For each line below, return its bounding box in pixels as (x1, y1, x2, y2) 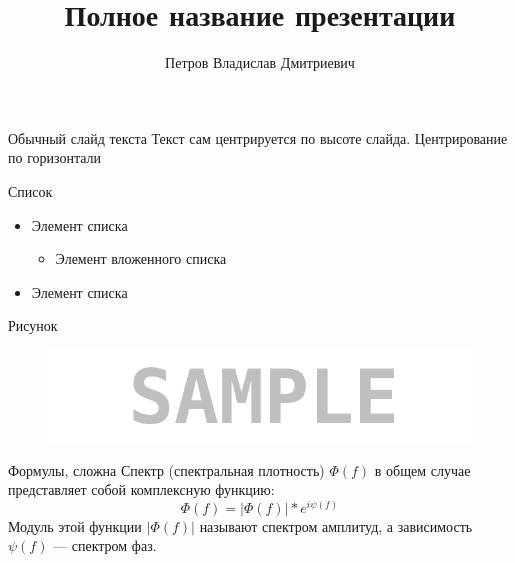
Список (8, 180, 53, 201)
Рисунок (8, 315, 58, 336)
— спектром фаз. (53, 535, 157, 556)
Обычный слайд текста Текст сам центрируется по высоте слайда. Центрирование (8, 127, 508, 148)
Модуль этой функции (8, 515, 142, 536)
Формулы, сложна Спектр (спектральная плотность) (8, 459, 325, 480)
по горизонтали (8, 147, 102, 168)
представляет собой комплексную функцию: (8, 479, 275, 500)
